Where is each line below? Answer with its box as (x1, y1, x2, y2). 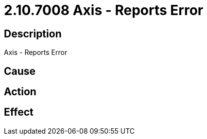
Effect (4, 106, 34, 119)
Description (4, 27, 62, 40)
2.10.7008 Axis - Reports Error (4, 2, 204, 18)
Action (4, 86, 36, 98)
